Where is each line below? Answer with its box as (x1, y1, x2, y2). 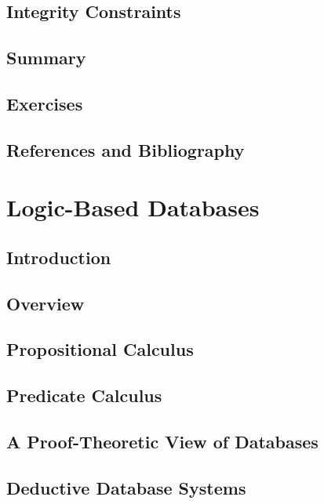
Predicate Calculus (6, 383, 162, 408)
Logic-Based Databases (6, 191, 260, 223)
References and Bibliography (6, 137, 245, 161)
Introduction (6, 245, 111, 269)
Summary (6, 45, 86, 70)
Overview (6, 291, 85, 315)
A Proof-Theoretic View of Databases (6, 430, 319, 454)
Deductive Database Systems (6, 475, 246, 499)
